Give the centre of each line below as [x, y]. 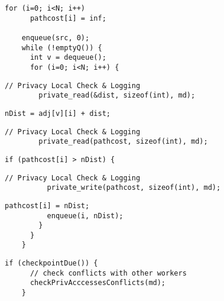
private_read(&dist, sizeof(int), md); [117, 96]
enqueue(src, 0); [56, 38]
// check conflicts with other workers [108, 273]
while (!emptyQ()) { [62, 48]
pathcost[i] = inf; [68, 18]
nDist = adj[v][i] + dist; [58, 113]
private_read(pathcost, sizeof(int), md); [123, 142]
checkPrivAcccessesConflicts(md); [98, 283]
